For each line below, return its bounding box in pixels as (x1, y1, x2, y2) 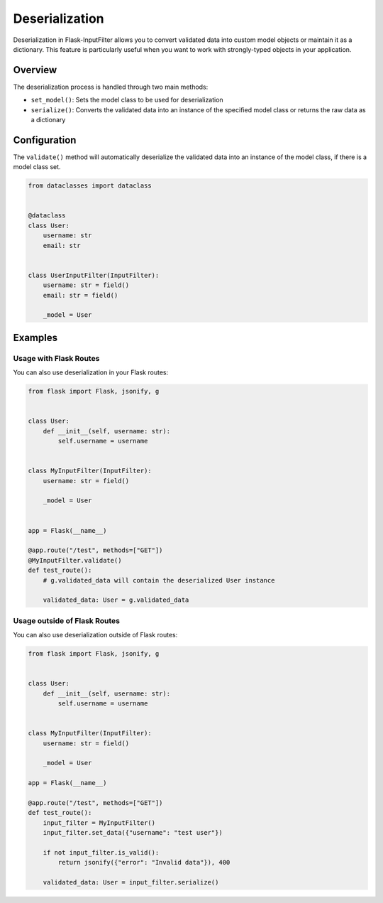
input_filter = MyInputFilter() (43, 818, 156, 827)
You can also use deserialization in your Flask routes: (13, 368, 169, 377)
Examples (13, 331, 58, 344)
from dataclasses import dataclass (28, 182, 152, 190)
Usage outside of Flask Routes (13, 615, 121, 625)
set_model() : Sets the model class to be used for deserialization (30, 96, 223, 104)
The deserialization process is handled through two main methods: (13, 82, 209, 91)
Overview (13, 64, 57, 76)
